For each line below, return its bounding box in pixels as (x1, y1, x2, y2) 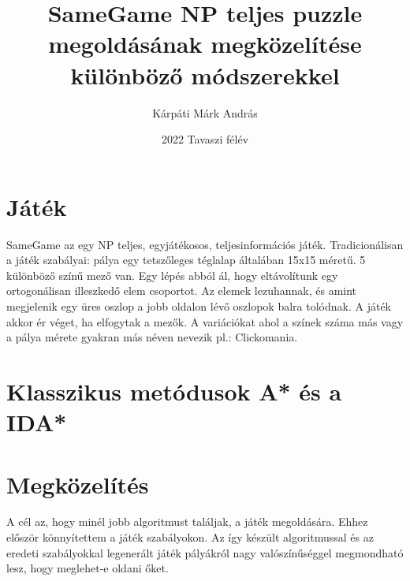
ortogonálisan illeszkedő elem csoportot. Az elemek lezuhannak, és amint (6, 282, 357, 299)
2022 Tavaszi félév (161, 131, 249, 147)
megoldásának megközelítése (48, 28, 362, 60)
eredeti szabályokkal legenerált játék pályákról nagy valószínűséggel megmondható (6, 544, 404, 561)
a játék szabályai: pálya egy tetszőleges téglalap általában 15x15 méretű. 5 (6, 251, 366, 268)
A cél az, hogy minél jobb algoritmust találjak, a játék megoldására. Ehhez (6, 513, 368, 530)
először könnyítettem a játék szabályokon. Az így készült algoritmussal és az (6, 529, 374, 546)
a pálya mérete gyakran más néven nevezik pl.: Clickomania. (6, 329, 298, 345)
